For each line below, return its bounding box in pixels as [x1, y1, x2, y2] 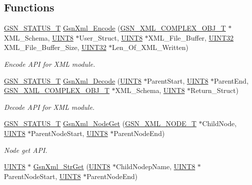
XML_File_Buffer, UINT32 [148, 32, 234, 43]
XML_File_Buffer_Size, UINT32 [4, 42, 107, 52]
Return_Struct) [190, 85, 239, 95]
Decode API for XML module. [4, 101, 95, 112]
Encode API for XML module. [4, 58, 95, 69]
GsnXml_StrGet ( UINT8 [33, 161, 111, 172]
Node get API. [4, 144, 47, 155]
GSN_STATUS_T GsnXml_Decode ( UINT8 [4, 75, 142, 86]
